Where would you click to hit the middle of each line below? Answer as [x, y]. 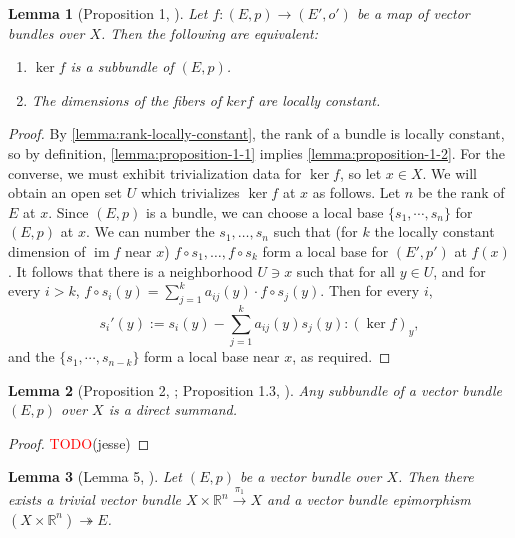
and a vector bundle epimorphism [369, 499]
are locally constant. [319, 99]
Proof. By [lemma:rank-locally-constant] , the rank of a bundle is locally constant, [256, 133]
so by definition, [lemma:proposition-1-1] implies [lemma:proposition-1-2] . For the [256, 152]
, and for [459, 270]
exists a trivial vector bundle [94, 499]
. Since [68, 211]
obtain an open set [65, 192]
